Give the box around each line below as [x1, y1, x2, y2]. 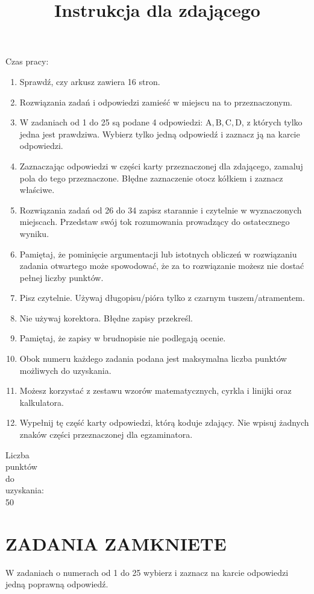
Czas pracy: [5, 55, 49, 68]
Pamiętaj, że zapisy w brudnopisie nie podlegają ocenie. [19, 332, 226, 344]
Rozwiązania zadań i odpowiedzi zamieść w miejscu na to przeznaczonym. [19, 95, 293, 108]
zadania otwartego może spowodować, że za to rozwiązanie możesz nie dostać [19, 259, 304, 272]
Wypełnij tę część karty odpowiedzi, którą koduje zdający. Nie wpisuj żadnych [19, 416, 309, 429]
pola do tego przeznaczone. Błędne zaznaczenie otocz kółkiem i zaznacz [19, 171, 283, 184]
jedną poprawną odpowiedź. [5, 578, 108, 590]
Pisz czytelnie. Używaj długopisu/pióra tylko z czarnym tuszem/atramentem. [19, 291, 305, 304]
